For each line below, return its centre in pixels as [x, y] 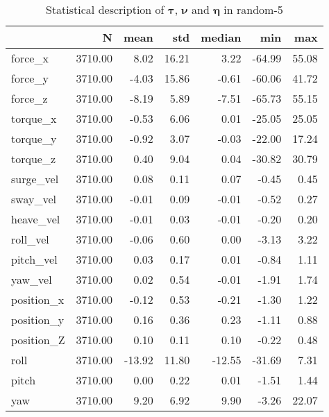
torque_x [34, 118]
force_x [30, 58]
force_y [30, 78]
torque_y [34, 138]
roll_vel [30, 239]
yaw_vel [32, 279]
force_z [29, 98]
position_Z [38, 340]
